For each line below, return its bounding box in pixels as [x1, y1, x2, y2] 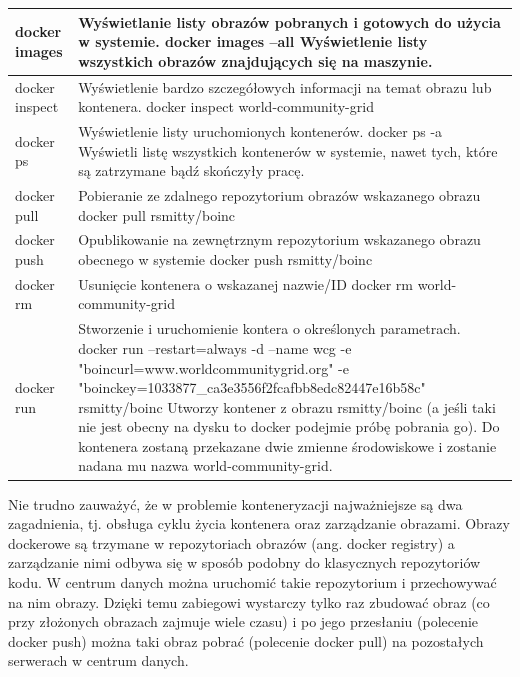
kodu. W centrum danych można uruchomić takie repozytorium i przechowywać [8, 571, 497, 592]
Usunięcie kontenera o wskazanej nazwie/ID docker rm [78, 273, 414, 294]
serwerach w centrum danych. [8, 650, 189, 671]
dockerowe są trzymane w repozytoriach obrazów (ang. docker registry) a [8, 532, 455, 553]
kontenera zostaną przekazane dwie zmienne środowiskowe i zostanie [78, 435, 497, 456]
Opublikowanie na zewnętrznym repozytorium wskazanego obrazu [78, 229, 481, 250]
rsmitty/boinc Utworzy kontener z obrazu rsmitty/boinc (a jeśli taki [78, 396, 496, 417]
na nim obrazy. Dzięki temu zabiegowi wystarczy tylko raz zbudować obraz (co [8, 591, 490, 612]
